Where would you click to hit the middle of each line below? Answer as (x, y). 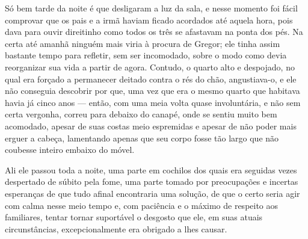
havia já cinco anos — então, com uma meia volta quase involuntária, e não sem (153, 102)
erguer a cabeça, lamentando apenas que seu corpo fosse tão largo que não (142, 138)
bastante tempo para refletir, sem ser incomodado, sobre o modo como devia (146, 55)
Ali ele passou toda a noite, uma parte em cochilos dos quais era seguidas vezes (151, 169)
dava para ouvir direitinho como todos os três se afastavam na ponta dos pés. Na (154, 32)
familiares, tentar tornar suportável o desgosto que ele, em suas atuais (134, 217)
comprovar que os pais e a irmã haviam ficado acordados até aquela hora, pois (149, 20)
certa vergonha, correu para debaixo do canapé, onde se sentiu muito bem (141, 114)
